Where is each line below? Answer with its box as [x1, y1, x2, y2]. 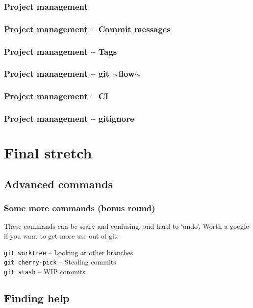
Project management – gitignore [4, 112, 134, 125]
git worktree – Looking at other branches [4, 247, 133, 257]
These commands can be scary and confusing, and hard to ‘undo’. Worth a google [4, 221, 249, 231]
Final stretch [4, 143, 92, 163]
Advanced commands [4, 176, 113, 191]
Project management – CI [4, 90, 109, 102]
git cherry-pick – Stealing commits [4, 257, 116, 267]
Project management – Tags [4, 45, 117, 57]
